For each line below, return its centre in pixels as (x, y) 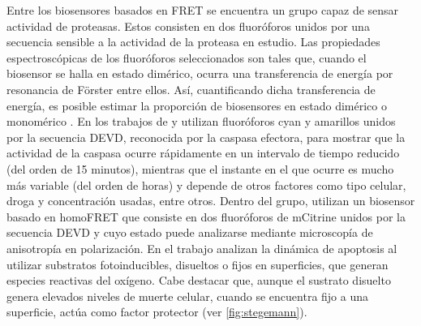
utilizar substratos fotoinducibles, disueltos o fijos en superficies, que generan (198, 264)
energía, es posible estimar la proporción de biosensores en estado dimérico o (197, 105)
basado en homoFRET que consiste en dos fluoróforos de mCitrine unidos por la (206, 216)
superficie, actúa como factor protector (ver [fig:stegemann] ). (157, 312)
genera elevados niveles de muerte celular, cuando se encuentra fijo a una (188, 296)
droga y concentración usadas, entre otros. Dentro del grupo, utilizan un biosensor (211, 201)
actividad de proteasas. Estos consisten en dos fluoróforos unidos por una (188, 26)
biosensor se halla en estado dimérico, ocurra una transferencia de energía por (200, 73)
